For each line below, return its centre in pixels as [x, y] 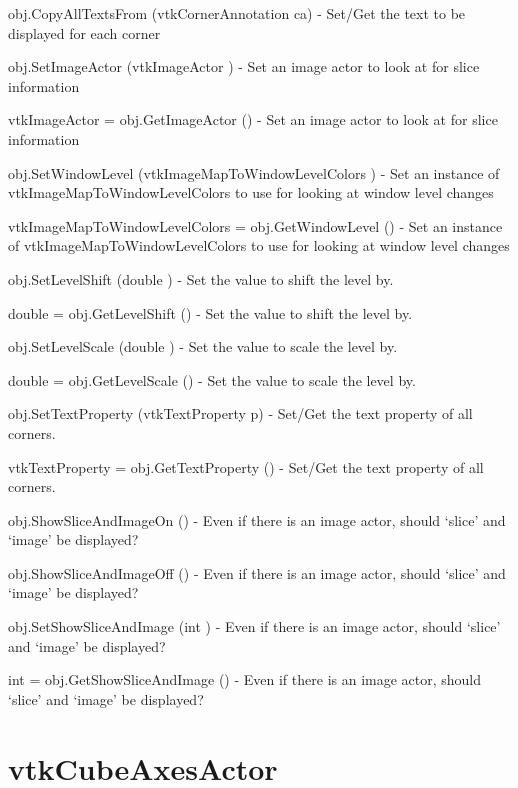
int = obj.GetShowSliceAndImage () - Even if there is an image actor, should [245, 679]
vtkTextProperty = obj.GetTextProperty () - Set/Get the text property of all [246, 466]
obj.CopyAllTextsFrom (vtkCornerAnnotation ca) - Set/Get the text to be [237, 13]
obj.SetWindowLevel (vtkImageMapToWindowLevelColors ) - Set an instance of [254, 172]
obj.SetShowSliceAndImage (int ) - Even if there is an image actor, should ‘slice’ [254, 626]
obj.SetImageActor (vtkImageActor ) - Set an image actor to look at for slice [244, 66]
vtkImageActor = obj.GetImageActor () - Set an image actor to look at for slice [253, 119]
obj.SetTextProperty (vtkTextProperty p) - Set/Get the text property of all [240, 413]
